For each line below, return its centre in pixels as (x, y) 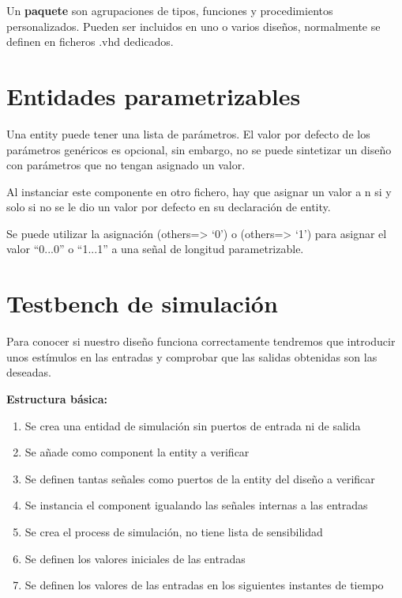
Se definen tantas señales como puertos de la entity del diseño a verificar (200, 478)
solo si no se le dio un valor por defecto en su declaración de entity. (169, 207)
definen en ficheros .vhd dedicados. (90, 42)
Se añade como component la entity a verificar (137, 452)
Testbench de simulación (142, 303)
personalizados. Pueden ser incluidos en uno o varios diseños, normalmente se (193, 26)
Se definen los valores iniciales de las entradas (135, 558)
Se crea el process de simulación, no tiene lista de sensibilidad (174, 531)
